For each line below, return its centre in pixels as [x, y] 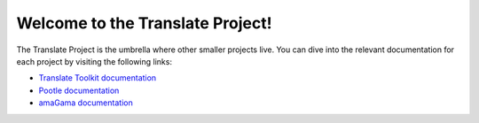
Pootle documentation [79, 90]
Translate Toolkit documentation [98, 78]
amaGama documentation [86, 103]
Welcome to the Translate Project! [144, 23]
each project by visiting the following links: [94, 61]
